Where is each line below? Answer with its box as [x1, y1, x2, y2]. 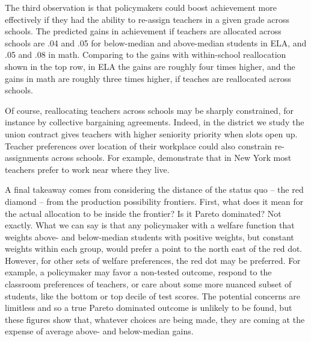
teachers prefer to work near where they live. [5, 163, 170, 175]
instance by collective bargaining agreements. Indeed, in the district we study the [5, 116, 304, 128]
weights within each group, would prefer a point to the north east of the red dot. [5, 242, 303, 255]
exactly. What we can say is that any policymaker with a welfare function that [5, 219, 295, 231]
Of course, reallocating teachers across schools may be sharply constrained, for [5, 104, 294, 116]
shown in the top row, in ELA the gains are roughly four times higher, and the [5, 60, 295, 72]
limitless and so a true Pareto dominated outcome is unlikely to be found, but [5, 301, 292, 314]
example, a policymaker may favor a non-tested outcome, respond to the [5, 266, 272, 278]
